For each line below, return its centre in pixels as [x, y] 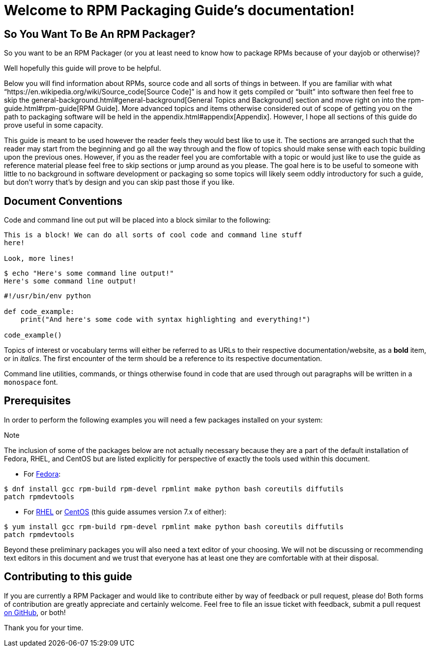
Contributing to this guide [68, 577]
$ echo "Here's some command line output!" [89, 273]
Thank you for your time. [44, 627]
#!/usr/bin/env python [48, 296]
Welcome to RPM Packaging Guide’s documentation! [179, 10]
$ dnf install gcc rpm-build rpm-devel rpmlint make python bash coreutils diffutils [174, 489]
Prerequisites [37, 401]
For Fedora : [42, 474]
